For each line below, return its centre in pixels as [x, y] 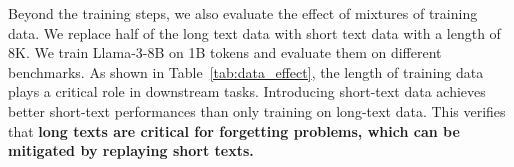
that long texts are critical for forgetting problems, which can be [234, 130]
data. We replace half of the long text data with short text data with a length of [254, 32]
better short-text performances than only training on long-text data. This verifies [257, 110]
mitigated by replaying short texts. [131, 150]
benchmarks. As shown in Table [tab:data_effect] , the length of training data [246, 71]
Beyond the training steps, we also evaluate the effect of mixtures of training [243, 13]
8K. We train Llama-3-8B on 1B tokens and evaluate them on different [225, 52]
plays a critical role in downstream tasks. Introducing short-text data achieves [247, 91]
